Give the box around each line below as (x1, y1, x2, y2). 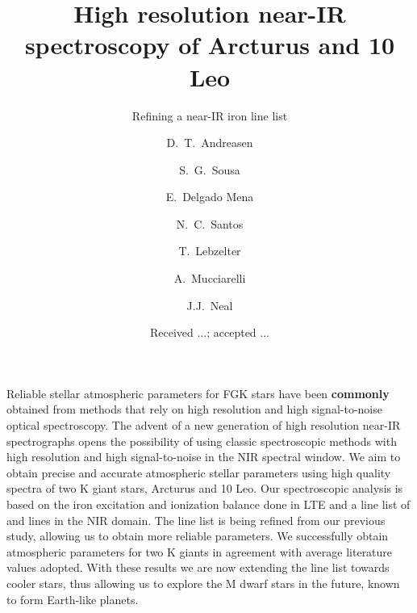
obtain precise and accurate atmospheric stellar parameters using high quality (6, 464, 391, 481)
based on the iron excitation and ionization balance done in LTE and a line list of (6, 496, 411, 512)
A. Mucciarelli (173, 270, 246, 287)
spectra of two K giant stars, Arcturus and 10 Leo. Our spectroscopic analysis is (6, 480, 403, 497)
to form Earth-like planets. (6, 590, 139, 607)
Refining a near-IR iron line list (131, 107, 288, 124)
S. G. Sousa (179, 161, 240, 178)
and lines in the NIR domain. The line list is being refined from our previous (6, 511, 386, 528)
